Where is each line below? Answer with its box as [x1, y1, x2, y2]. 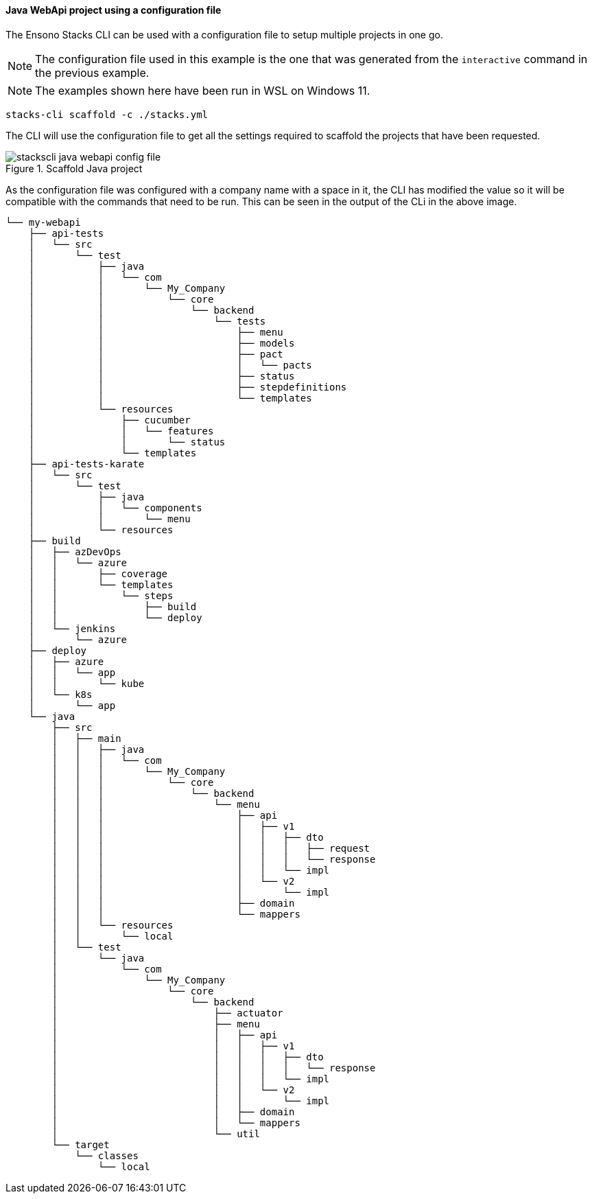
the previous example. [35, 65, 150, 80]
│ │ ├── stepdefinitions [28, 381, 347, 393]
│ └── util [51, 1128, 260, 1139]
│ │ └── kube [28, 677, 145, 689]
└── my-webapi [5, 216, 81, 228]
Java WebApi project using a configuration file [5, 4, 222, 16]
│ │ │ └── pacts [28, 359, 312, 371]
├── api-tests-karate [28, 458, 145, 469]
